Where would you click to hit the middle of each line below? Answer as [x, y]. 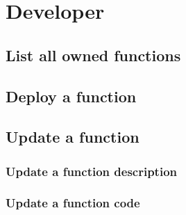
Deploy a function [71, 96]
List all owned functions [93, 55]
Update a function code [73, 203]
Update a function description [92, 171]
